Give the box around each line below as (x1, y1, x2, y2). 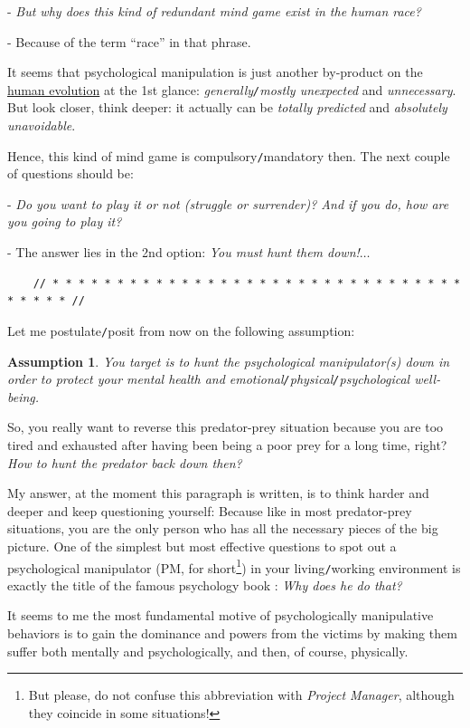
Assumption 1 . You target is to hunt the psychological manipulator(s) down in (7, 351, 450, 370)
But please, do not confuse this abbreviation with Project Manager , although (28, 685, 455, 704)
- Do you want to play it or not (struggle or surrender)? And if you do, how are (7, 194, 449, 213)
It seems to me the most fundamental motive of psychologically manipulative (7, 606, 434, 625)
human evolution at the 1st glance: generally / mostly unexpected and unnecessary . (7, 80, 456, 99)
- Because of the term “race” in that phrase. (7, 32, 251, 51)
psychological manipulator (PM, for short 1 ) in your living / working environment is (7, 555, 461, 577)
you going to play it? (7, 212, 122, 231)
